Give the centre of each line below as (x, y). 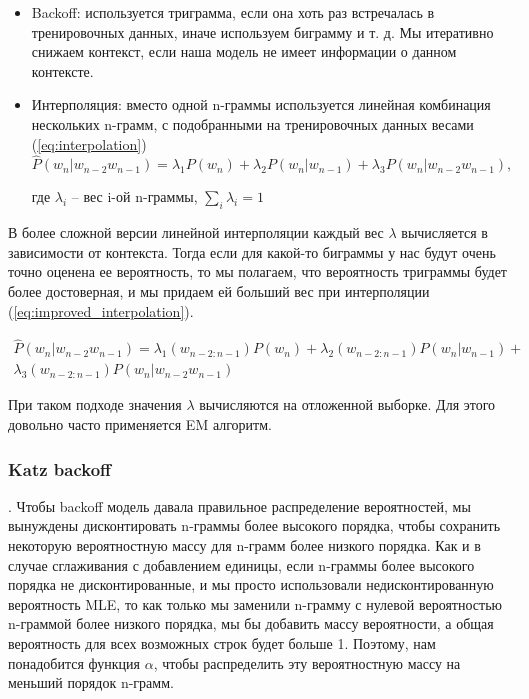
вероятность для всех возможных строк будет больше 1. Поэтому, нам (222, 642)
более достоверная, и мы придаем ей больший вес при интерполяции (219, 290)
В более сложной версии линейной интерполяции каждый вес (196, 232)
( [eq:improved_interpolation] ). (101, 310)
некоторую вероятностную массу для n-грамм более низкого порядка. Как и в (244, 545)
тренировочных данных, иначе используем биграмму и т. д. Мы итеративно (262, 31)
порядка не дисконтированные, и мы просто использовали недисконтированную (251, 584)
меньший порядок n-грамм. (91, 682)
